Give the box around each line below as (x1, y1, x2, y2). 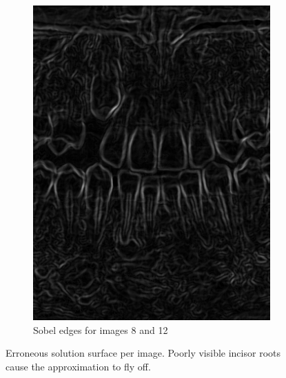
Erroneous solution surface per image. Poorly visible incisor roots (6, 346, 280, 360)
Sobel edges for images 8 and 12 (33, 322, 168, 337)
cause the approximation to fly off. (6, 359, 151, 373)
